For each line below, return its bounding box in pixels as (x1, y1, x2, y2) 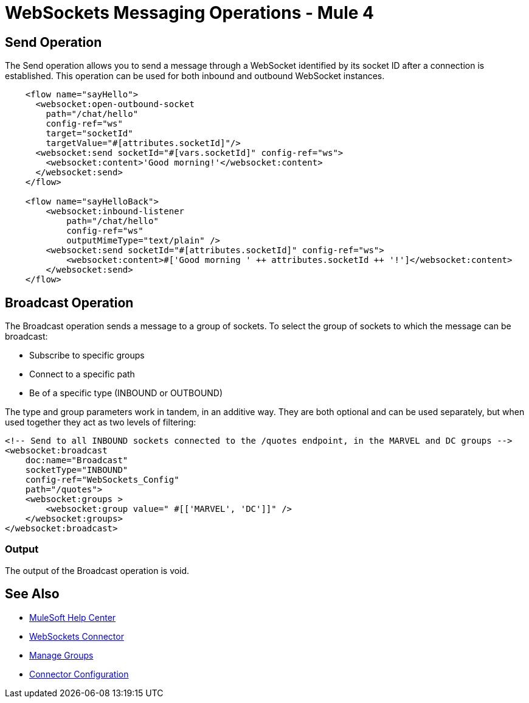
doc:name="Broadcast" (25, 455, 128, 466)
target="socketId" (46, 128, 133, 139)
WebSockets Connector (29, 631, 124, 642)
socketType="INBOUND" (25, 465, 128, 475)
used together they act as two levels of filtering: (5, 417, 196, 428)
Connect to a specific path (29, 369, 135, 380)
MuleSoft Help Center (29, 612, 116, 623)
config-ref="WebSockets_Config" (25, 475, 179, 485)
